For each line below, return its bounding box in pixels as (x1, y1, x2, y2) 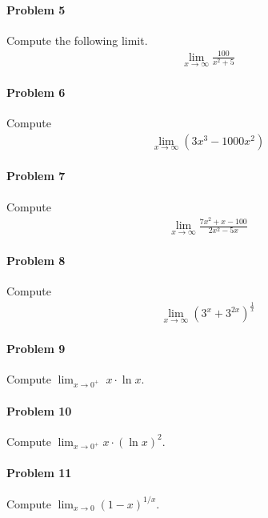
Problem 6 (6, 83, 66, 100)
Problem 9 (6, 339, 66, 356)
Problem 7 (6, 167, 66, 184)
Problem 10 (6, 402, 72, 419)
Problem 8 (6, 251, 66, 268)
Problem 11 (6, 464, 72, 481)
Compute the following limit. (6, 31, 148, 48)
